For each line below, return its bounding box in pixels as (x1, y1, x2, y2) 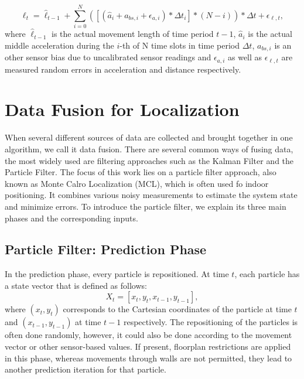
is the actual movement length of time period (52, 28, 214, 40)
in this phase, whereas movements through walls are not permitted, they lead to (5, 351, 292, 364)
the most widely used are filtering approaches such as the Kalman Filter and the (5, 154, 294, 166)
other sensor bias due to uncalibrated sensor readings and (5, 51, 211, 63)
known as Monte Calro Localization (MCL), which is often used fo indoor (5, 177, 269, 189)
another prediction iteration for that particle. (5, 363, 166, 375)
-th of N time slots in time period (119, 39, 240, 51)
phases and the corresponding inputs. (5, 211, 138, 224)
